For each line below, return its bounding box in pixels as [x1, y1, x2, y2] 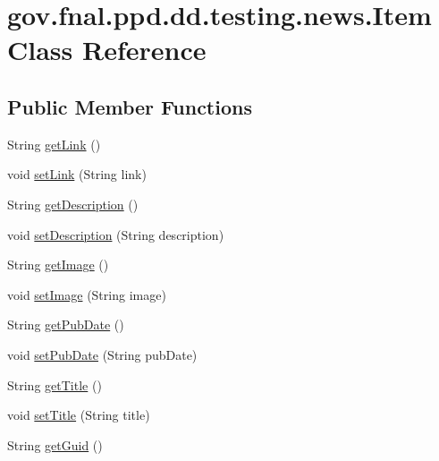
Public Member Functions [7, 92, 252, 120]
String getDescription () [7, 194, 139, 213]
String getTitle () [7, 375, 102, 394]
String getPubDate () [7, 315, 124, 334]
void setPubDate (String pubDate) [7, 345, 198, 363]
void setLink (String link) [7, 165, 147, 184]
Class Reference [7, 31, 207, 68]
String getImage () [7, 255, 109, 274]
